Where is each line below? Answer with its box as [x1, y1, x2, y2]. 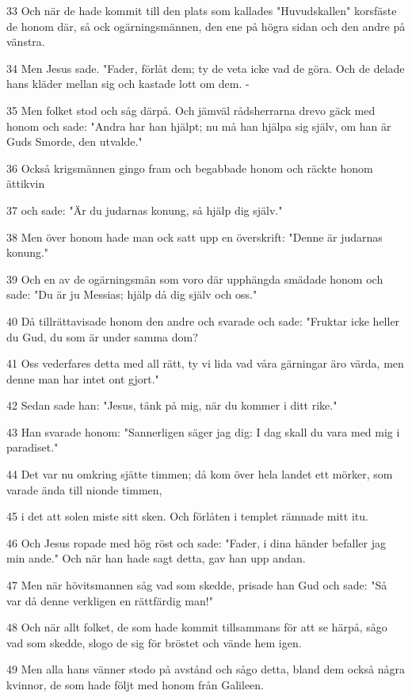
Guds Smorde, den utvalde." [6, 133, 143, 150]
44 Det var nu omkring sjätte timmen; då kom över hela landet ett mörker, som [6, 466, 393, 482]
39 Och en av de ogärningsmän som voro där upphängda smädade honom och [6, 270, 383, 287]
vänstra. [6, 33, 45, 50]
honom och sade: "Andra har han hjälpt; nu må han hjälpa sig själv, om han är [6, 117, 391, 134]
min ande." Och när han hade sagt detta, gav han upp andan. [6, 550, 306, 566]
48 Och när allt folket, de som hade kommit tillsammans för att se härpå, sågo [6, 619, 387, 635]
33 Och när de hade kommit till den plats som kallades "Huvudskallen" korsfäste [6, 2, 397, 18]
